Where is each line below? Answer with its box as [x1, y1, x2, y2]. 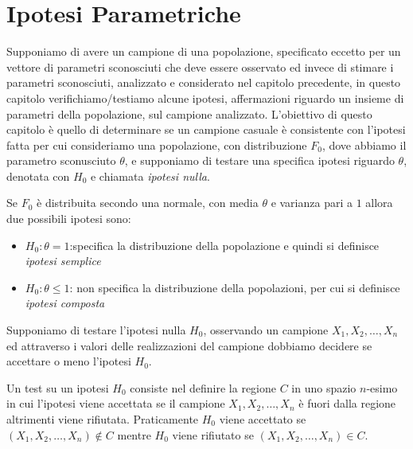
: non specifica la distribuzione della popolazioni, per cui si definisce [69, 279, 400, 295]
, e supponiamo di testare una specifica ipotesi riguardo [124, 152, 395, 169]
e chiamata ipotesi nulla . [90, 167, 210, 184]
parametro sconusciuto [6, 152, 116, 169]
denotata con [6, 167, 70, 184]
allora [365, 194, 393, 211]
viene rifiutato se [172, 426, 254, 443]
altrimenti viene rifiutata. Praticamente [6, 411, 199, 427]
